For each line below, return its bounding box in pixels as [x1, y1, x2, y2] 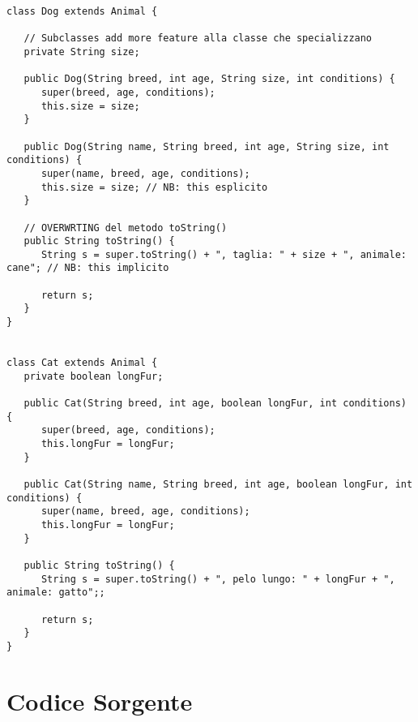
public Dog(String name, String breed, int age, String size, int [23, 140, 390, 153]
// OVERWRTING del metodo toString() [23, 221, 228, 234]
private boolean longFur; [23, 370, 164, 382]
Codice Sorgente [6, 684, 193, 717]
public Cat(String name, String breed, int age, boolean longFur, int [23, 478, 413, 490]
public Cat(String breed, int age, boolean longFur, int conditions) [23, 398, 407, 410]
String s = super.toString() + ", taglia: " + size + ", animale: [41, 248, 407, 260]
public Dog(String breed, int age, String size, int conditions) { [23, 73, 395, 85]
